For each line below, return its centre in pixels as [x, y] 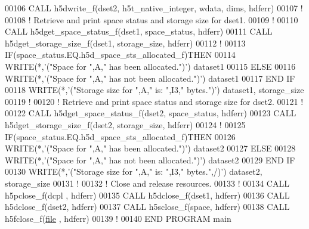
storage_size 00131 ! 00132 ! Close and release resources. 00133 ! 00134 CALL [147, 183]
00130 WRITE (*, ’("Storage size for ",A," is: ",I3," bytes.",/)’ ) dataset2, [134, 171]
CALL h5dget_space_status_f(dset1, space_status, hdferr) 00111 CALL [139, 31]
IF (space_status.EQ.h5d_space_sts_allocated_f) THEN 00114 [120, 55]
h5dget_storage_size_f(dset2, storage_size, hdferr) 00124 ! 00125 [125, 124]
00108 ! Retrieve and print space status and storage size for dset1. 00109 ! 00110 [152, 19]
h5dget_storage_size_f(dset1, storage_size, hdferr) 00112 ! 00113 [125, 43]
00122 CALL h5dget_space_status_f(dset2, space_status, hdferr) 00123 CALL [151, 113]
